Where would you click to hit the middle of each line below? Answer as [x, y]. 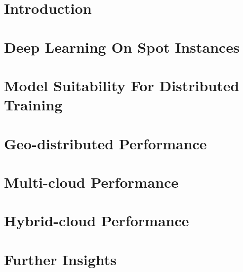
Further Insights [60, 259]
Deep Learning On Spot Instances [122, 47]
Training [33, 105]
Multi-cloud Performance [91, 182]
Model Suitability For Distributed [122, 85]
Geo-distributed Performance [105, 143]
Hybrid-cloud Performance [97, 221]
